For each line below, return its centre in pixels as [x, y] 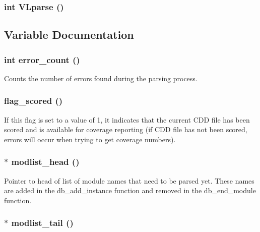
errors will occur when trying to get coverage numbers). [90, 139]
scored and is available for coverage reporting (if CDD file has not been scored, [126, 129]
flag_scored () [34, 101]
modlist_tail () [42, 223]
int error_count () [42, 59]
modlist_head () [45, 162]
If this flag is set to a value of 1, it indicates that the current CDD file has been [127, 119]
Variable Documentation [69, 35]
